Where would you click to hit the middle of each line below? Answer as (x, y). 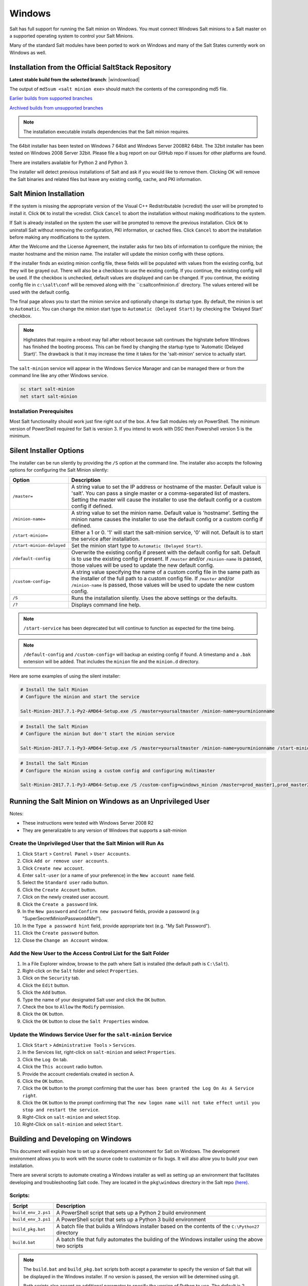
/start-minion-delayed (39, 546)
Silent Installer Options (47, 450)
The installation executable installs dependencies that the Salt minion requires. (106, 132)
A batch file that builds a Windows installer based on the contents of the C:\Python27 (158, 1226)
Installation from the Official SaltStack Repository (90, 67)
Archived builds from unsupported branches (56, 108)
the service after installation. (105, 539)
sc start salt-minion (47, 389)
